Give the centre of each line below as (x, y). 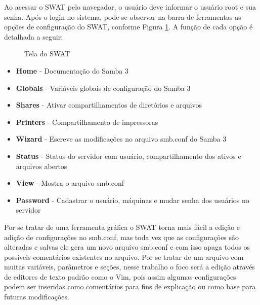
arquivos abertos (41, 166)
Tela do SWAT (47, 54)
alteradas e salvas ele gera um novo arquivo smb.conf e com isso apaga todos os (127, 247)
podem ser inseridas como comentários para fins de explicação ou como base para (130, 286)
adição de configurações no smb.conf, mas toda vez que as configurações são (122, 237)
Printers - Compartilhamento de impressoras (87, 122)
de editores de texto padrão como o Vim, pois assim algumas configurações (120, 276)
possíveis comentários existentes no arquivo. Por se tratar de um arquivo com (124, 257)
